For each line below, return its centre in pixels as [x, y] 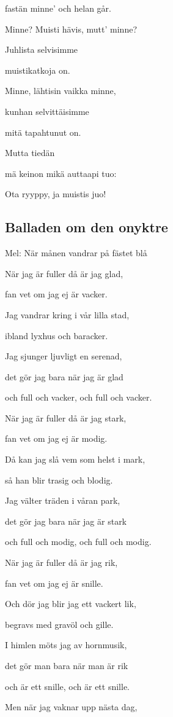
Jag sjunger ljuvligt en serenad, [64, 356]
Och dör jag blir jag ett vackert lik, [71, 604]
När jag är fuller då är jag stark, [66, 417]
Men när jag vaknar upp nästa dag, [71, 707]
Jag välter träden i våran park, [63, 500]
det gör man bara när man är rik [67, 666]
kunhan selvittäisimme [47, 111]
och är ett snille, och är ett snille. [67, 686]
